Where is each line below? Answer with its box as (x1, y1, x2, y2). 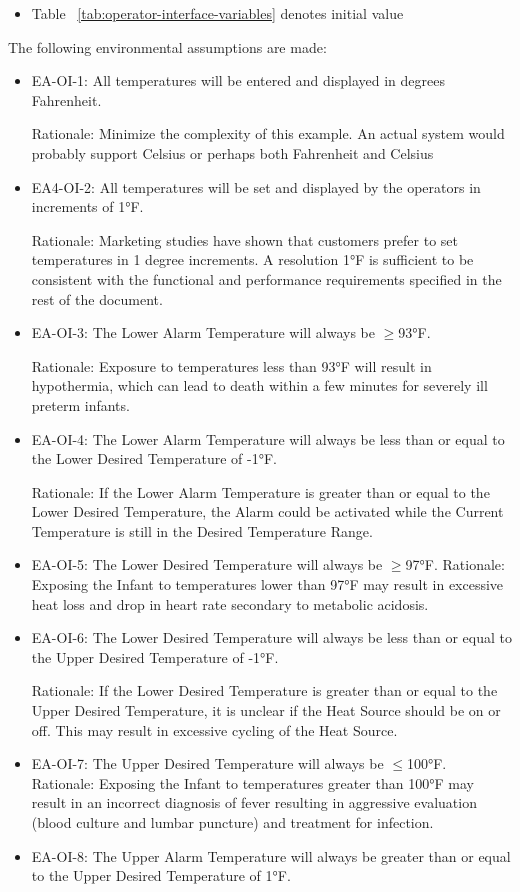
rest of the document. (31, 288, 163, 309)
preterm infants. (31, 394, 130, 415)
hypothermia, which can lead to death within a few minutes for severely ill (31, 375, 488, 396)
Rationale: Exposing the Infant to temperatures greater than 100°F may (31, 772, 474, 793)
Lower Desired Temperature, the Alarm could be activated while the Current (31, 501, 504, 522)
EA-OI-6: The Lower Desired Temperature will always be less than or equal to (31, 627, 512, 648)
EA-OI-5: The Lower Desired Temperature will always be (31, 554, 383, 575)
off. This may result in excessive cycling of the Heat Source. (31, 719, 398, 740)
